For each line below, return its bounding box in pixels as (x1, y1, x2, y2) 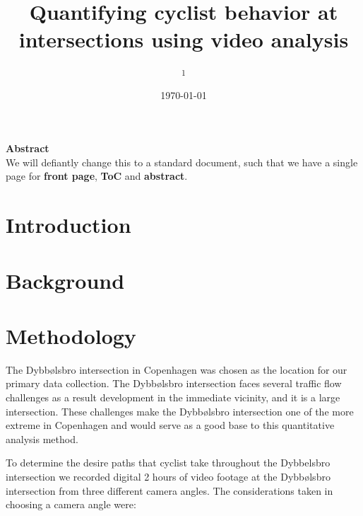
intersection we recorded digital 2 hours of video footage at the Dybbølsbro (6, 469, 331, 484)
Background (6, 265, 125, 294)
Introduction (6, 210, 131, 239)
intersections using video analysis (18, 25, 349, 54)
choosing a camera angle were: (6, 497, 136, 512)
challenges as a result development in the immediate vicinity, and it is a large (6, 390, 340, 405)
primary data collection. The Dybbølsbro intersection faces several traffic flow (6, 376, 342, 391)
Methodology (6, 321, 136, 350)
